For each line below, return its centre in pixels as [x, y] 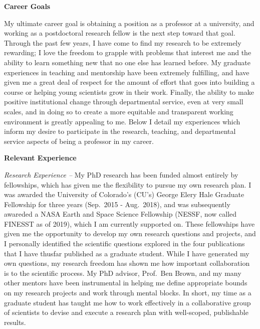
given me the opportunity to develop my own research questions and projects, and [130, 233]
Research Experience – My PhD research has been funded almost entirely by [121, 174]
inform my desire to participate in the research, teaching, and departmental [120, 131]
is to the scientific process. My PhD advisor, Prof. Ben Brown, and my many [123, 273]
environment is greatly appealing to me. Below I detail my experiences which [122, 121]
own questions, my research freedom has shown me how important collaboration [127, 263]
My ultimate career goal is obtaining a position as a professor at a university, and [129, 23]
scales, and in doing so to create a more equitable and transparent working [119, 111]
